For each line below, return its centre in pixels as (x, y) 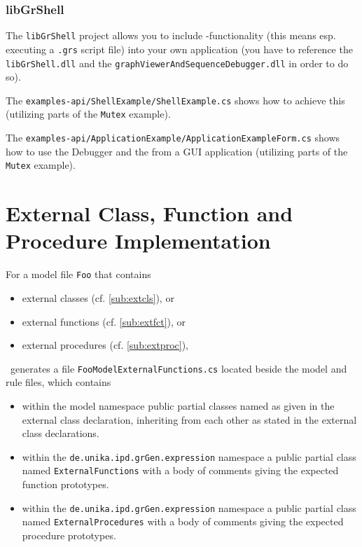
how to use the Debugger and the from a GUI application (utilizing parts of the (177, 151)
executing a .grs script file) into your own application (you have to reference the (179, 49)
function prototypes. (65, 484)
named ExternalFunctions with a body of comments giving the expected (180, 470)
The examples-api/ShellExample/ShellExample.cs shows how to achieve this (175, 100)
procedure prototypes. (69, 535)
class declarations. (61, 433)
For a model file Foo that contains (78, 274)
